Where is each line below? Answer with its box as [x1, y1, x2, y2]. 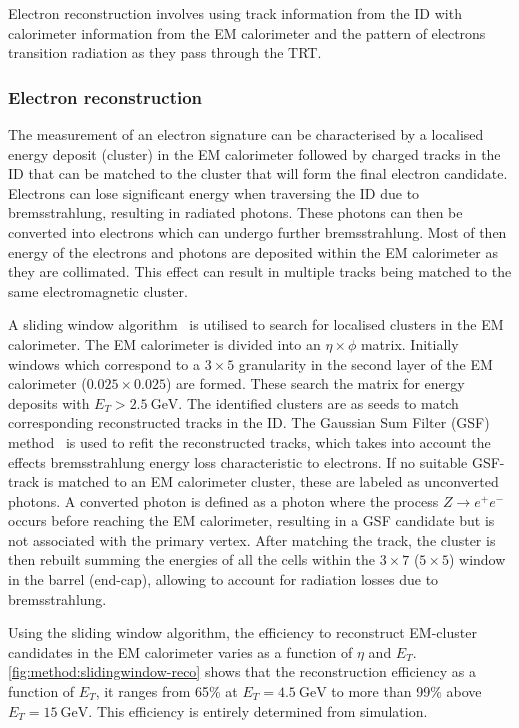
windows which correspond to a [8, 353, 200, 374]
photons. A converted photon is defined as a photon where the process [8, 490, 439, 511]
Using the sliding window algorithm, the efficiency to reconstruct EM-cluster [8, 622, 477, 643]
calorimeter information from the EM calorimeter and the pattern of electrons [8, 22, 486, 43]
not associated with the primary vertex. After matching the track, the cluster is [8, 529, 496, 550]
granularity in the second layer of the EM [238, 353, 493, 374]
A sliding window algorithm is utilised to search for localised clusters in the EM [8, 314, 504, 335]
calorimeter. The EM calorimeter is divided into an [8, 333, 321, 354]
